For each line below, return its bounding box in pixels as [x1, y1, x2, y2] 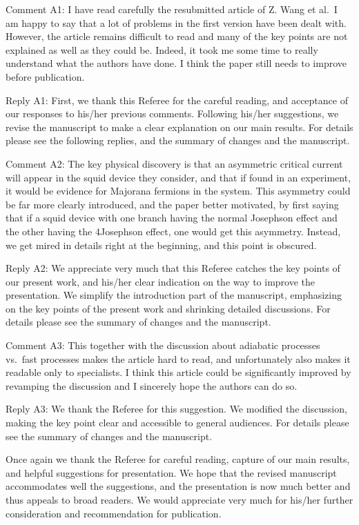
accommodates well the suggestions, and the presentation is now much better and [6, 479, 351, 493]
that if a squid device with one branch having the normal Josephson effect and [6, 210, 338, 225]
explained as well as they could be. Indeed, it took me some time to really [6, 42, 318, 57]
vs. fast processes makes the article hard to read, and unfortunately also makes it [6, 351, 351, 366]
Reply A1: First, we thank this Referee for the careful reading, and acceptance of [6, 92, 348, 107]
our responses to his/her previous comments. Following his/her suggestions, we [6, 106, 339, 121]
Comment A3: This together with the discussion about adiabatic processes [6, 338, 320, 353]
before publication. [6, 69, 85, 83]
